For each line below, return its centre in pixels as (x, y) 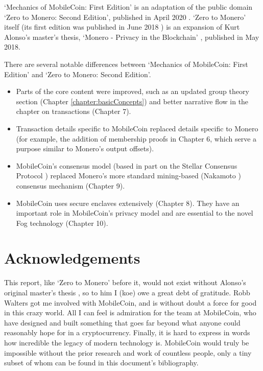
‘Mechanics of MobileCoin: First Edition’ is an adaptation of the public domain (128, 7)
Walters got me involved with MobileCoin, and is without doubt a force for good (130, 302)
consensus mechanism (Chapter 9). (70, 185)
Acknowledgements (72, 258)
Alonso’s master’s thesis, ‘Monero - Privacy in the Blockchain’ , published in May (132, 37)
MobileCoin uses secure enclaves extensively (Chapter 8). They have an (128, 203)
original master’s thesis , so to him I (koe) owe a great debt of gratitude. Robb (127, 292)
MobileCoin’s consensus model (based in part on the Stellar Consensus (127, 165)
